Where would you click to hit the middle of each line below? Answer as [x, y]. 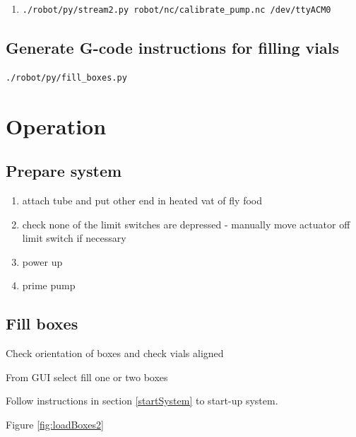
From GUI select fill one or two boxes [87, 377]
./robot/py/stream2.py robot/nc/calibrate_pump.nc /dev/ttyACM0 [177, 10]
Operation [56, 126]
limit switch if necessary [74, 238]
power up [42, 261]
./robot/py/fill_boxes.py [66, 77]
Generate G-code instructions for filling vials [172, 47]
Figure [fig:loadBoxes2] [55, 424]
